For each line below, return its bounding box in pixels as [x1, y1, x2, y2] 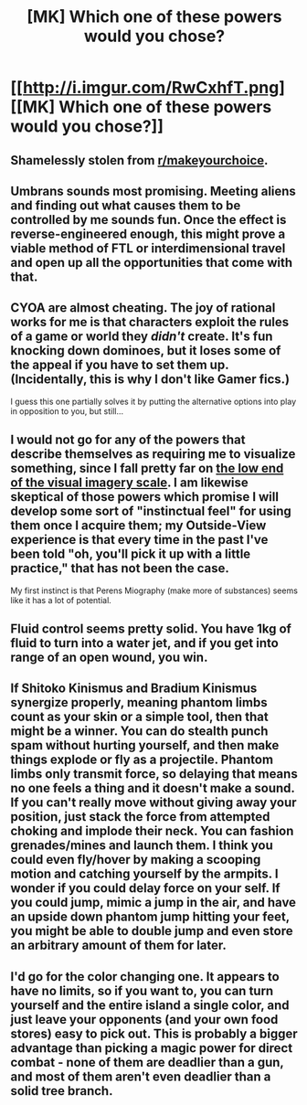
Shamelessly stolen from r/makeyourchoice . [10, 153, 269, 168]
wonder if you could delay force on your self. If [10, 880, 281, 897]
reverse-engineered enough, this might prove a [10, 226, 286, 241]
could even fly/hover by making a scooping [10, 852, 261, 867]
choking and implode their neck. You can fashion [10, 823, 294, 839]
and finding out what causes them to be [10, 197, 241, 213]
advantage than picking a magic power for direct [10, 1040, 293, 1056]
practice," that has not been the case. [10, 560, 229, 577]
